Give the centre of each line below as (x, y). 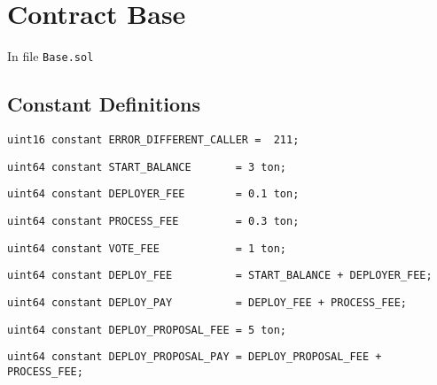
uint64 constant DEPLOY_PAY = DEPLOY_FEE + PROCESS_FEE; (207, 302)
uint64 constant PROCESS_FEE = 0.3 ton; (153, 221)
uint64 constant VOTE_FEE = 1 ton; (147, 248)
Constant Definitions (104, 104)
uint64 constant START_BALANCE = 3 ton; (147, 167)
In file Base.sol (51, 56)
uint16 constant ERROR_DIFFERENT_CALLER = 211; (153, 139)
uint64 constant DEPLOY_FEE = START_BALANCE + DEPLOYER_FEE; (220, 276)
